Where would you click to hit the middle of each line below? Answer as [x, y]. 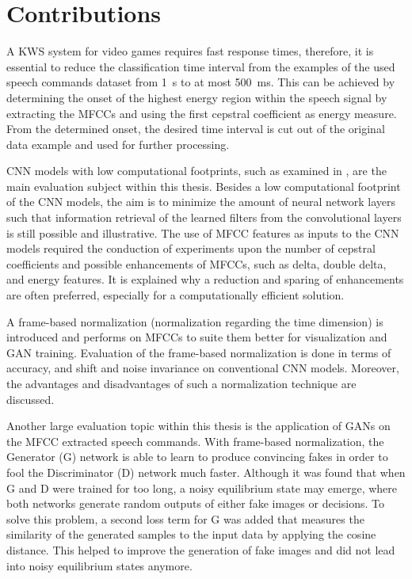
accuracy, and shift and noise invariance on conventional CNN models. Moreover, [203, 368]
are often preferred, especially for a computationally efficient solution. [175, 295]
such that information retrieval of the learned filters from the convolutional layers [204, 217]
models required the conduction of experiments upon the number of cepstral [191, 248]
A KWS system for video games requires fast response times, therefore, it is [190, 51]
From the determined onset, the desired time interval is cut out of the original [196, 129]
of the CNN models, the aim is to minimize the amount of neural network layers [201, 202]
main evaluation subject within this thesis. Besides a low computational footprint [204, 186]
